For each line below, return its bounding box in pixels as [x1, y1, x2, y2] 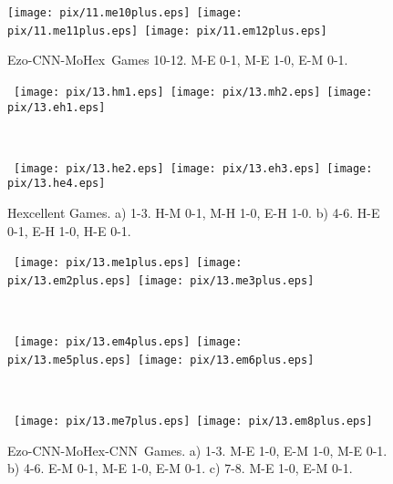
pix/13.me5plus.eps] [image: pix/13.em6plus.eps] [7, 353, 315, 366]
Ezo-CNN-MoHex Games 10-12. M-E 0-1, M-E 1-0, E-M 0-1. [7, 50, 348, 69]
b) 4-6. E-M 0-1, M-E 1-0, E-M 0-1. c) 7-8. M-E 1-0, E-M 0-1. [7, 458, 353, 478]
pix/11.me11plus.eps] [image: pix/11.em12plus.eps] [7, 24, 327, 37]
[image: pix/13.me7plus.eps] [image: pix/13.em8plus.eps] [14, 415, 373, 428]
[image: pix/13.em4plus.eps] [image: [14, 335, 243, 349]
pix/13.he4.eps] [7, 177, 106, 191]
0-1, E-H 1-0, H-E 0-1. [7, 221, 131, 240]
